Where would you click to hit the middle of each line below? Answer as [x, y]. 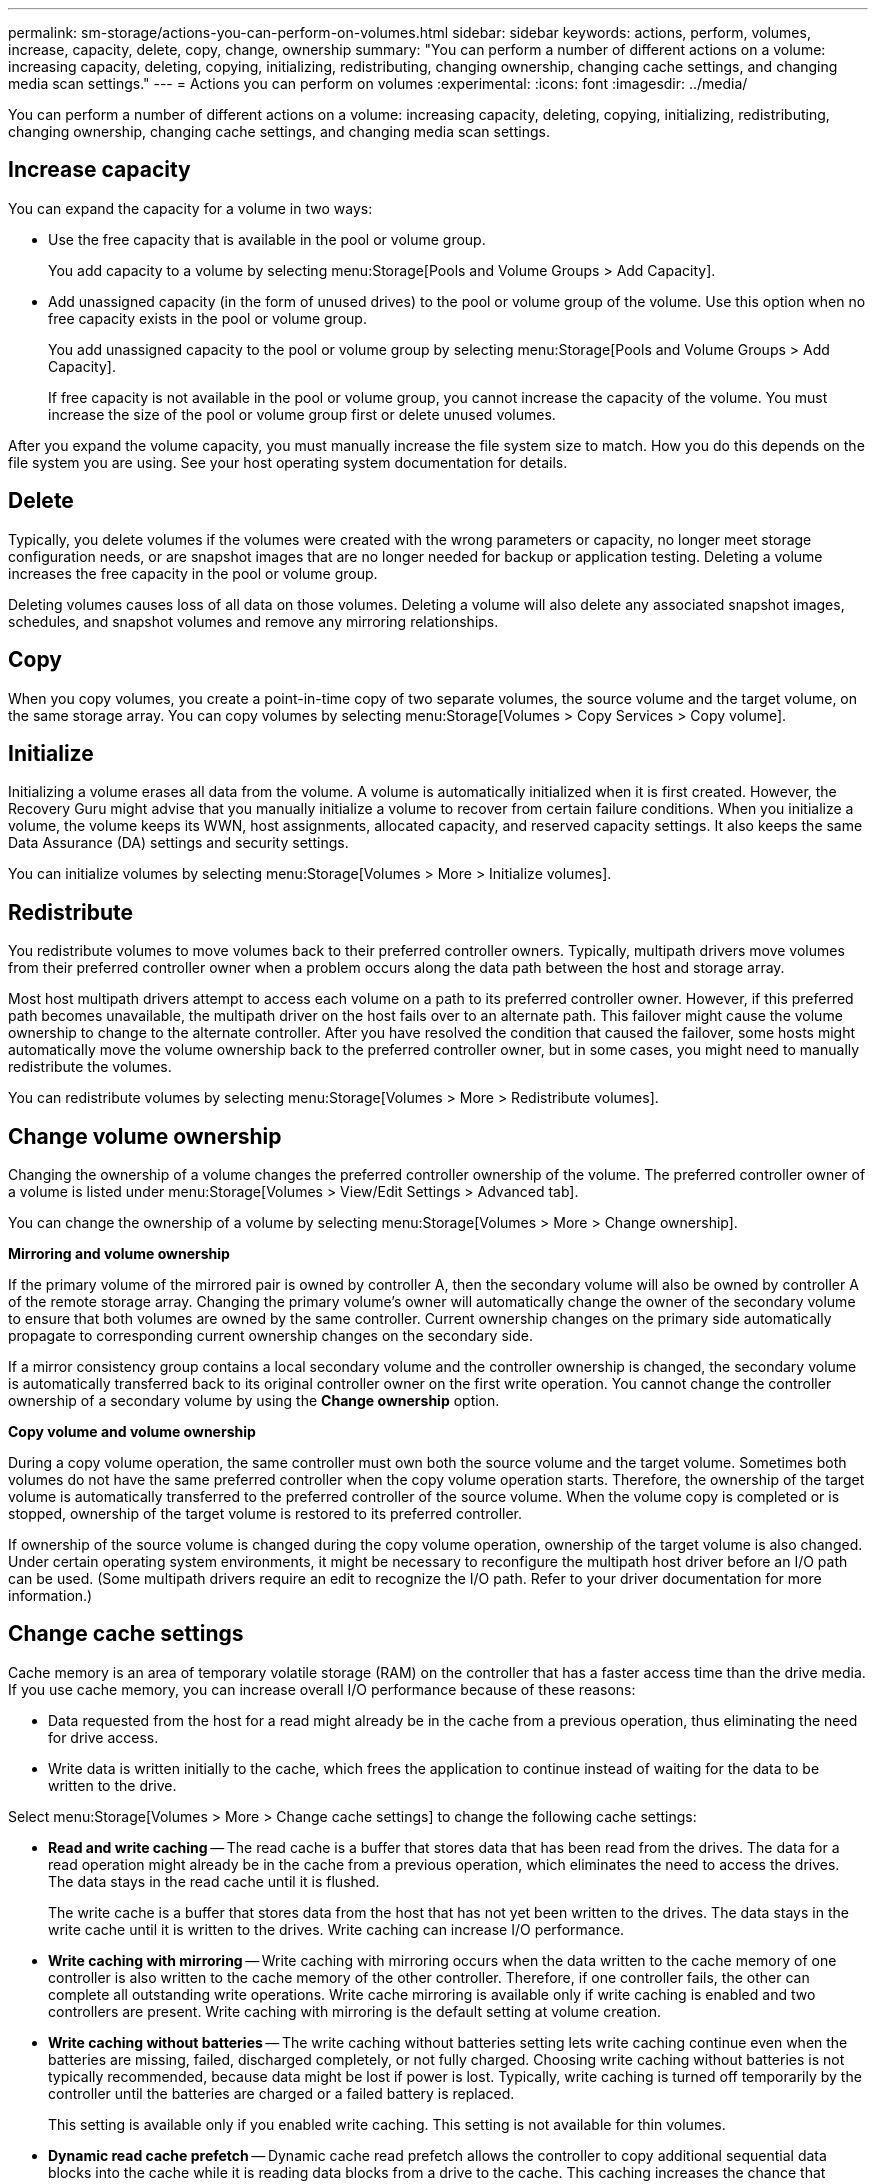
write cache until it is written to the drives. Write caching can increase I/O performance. [336, 1929]
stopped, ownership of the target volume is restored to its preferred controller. [265, 1514]
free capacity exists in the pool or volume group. [207, 318]
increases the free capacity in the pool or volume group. [193, 573]
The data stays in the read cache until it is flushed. [214, 1881]
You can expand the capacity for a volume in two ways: [190, 208]
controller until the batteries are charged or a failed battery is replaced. [281, 2093]
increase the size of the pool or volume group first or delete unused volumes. [302, 414]
